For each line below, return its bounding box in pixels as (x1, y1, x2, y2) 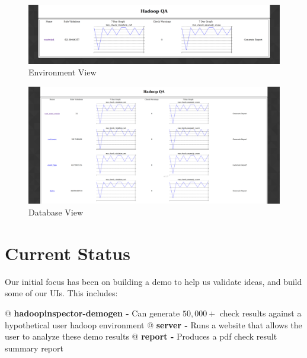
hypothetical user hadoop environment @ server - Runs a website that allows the (5, 318, 302, 331)
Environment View (28, 66, 97, 78)
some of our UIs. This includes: (5, 287, 118, 299)
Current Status (5, 240, 130, 265)
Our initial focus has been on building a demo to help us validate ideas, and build (5, 275, 302, 287)
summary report (5, 341, 63, 354)
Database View (28, 206, 84, 218)
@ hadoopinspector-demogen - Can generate (5, 306, 180, 319)
